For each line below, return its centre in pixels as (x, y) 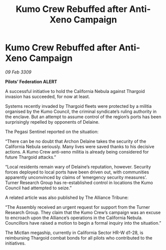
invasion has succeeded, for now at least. (48, 96)
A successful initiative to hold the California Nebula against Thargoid (75, 91)
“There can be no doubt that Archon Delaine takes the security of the (76, 141)
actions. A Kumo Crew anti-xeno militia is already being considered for (77, 152)
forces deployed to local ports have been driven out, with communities (77, 172)
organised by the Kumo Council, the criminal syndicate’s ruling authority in (81, 111)
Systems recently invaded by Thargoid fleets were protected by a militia (79, 106)
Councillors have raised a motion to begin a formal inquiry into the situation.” (83, 223)
